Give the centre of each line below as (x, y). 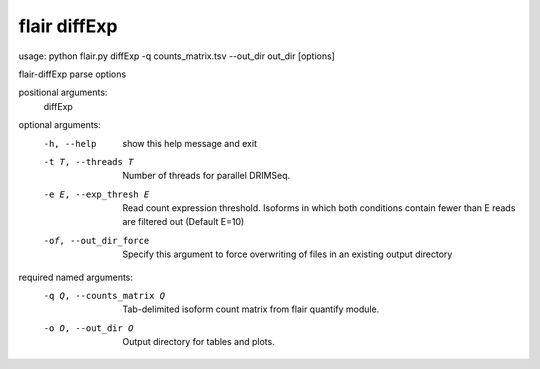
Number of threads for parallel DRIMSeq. (206, 176)
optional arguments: (60, 125)
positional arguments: (63, 92)
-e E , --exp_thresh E (96, 194)
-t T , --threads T (88, 161)
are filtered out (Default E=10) (183, 222)
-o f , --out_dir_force (96, 240)
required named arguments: (76, 277)
